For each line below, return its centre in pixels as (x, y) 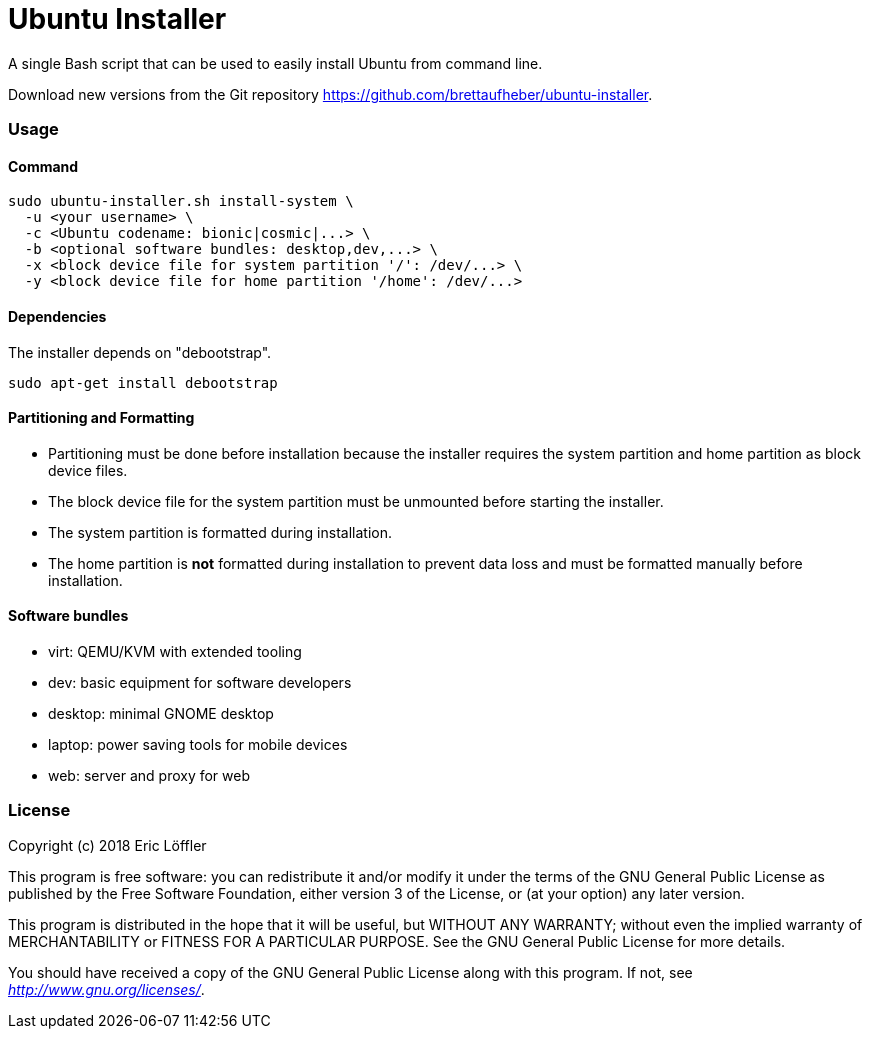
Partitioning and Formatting (101, 418)
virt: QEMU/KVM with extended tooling (175, 651)
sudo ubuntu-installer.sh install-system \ (181, 201)
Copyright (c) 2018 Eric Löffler (107, 845)
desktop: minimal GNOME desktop (161, 713)
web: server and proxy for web (149, 775)
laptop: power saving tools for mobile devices (198, 744)
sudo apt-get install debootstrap (143, 382)
